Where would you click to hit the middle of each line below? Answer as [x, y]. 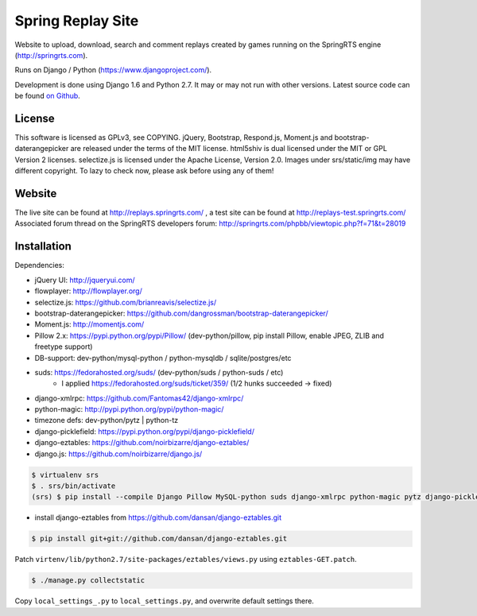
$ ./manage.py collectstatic [88, 581]
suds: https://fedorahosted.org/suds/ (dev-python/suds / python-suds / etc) [159, 372]
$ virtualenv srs [65, 475]
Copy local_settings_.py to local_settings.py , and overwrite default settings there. [164, 601]
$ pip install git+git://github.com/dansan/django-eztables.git [159, 539]
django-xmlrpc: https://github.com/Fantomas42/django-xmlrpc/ [139, 398]
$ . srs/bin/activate [74, 486]
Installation [43, 246]
